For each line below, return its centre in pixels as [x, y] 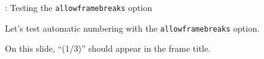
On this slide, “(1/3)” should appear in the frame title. [108, 48]
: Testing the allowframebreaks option [79, 7]
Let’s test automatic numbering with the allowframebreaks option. [132, 28]
